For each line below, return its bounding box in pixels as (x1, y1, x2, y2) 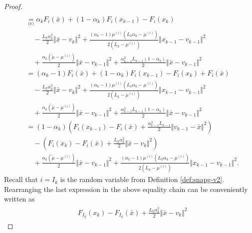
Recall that (4, 174, 38, 184)
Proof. (4, 1, 22, 11)
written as (4, 193, 35, 204)
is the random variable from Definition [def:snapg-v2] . (60, 174, 225, 184)
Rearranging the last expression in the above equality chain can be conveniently (4, 183, 248, 194)
